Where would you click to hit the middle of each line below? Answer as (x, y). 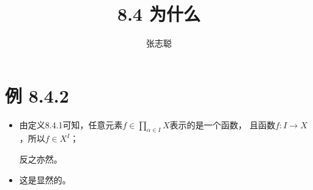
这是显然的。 (45, 179)
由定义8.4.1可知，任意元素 (71, 124)
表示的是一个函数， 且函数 (223, 124)
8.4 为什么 (159, 14)
